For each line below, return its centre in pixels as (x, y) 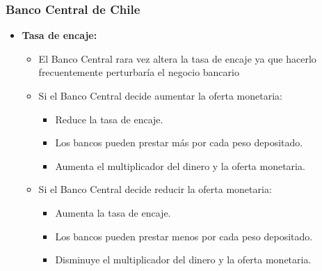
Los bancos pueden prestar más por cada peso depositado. (179, 142)
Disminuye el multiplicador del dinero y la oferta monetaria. (183, 260)
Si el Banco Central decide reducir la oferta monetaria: (155, 189)
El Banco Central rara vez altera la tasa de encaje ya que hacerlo (177, 58)
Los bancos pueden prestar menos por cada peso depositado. (184, 236)
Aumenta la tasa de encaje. (113, 212)
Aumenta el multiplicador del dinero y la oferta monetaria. (180, 165)
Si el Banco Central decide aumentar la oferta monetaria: (160, 95)
